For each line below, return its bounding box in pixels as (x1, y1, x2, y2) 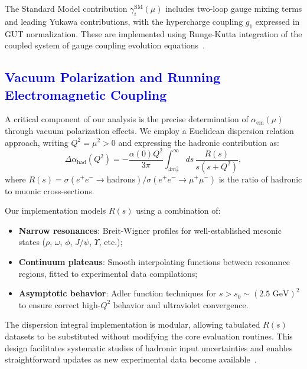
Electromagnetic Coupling (5, 85, 167, 103)
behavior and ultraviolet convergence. (113, 298, 249, 311)
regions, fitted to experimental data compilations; (18, 267, 198, 279)
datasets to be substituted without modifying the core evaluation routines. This (5, 329, 293, 342)
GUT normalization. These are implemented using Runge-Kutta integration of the (5, 27, 302, 40)
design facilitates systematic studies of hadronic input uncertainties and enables (5, 341, 293, 354)
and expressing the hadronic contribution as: (118, 136, 279, 148)
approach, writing (5, 136, 68, 148)
